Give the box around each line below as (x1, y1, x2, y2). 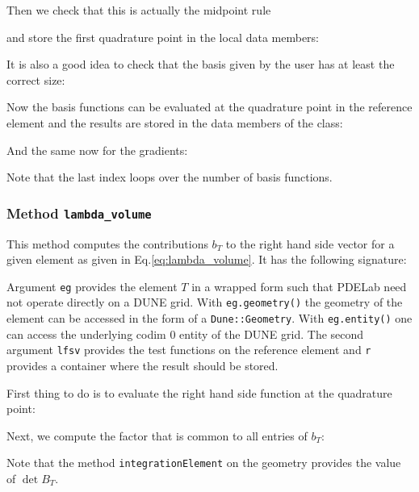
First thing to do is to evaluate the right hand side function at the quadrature (6, 384, 392, 401)
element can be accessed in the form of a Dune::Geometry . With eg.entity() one (6, 310, 413, 327)
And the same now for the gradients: (6, 141, 188, 158)
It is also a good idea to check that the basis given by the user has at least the (6, 56, 395, 73)
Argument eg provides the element (6, 277, 178, 294)
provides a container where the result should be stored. (6, 356, 279, 373)
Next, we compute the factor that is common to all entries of (6, 427, 308, 444)
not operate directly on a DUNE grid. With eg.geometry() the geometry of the (6, 294, 403, 311)
